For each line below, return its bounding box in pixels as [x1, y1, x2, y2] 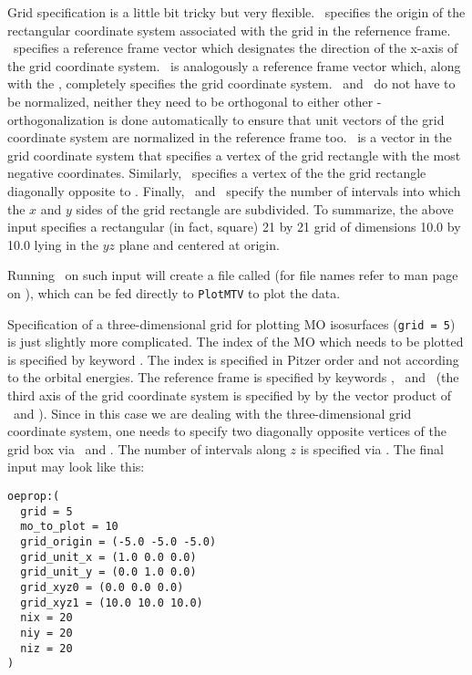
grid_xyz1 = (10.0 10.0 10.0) [20, 596, 203, 609]
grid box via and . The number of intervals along [7, 439, 286, 458]
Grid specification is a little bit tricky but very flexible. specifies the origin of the [7, 3, 466, 21]
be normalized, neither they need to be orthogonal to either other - [7, 91, 382, 110]
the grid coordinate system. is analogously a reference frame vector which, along [7, 56, 461, 75]
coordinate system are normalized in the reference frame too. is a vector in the [7, 128, 452, 147]
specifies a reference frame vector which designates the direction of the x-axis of [13, 38, 458, 57]
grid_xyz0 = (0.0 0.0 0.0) [20, 580, 184, 594]
